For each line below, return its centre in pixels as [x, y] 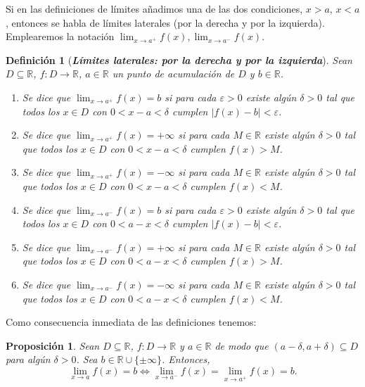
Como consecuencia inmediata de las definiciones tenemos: [131, 322]
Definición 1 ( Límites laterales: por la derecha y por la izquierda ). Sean [179, 59]
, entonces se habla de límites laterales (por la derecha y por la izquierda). [165, 22]
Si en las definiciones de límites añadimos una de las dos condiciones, [154, 8]
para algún [28, 359]
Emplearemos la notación [60, 36]
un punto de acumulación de [173, 74]
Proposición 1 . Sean [53, 345]
